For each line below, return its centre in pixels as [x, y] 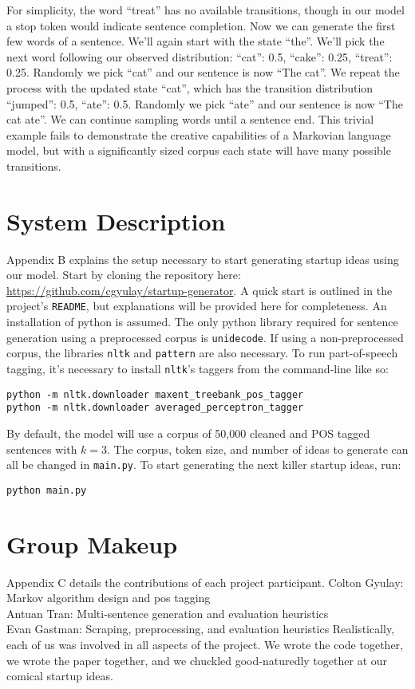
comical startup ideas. [60, 676]
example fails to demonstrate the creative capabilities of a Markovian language [199, 134]
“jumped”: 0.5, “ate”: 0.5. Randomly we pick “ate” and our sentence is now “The [205, 103]
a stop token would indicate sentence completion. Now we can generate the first [201, 25]
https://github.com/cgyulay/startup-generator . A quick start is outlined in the [200, 290]
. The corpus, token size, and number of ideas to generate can [258, 449]
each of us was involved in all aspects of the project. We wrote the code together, [205, 644]
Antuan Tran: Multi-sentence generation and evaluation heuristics [168, 613]
